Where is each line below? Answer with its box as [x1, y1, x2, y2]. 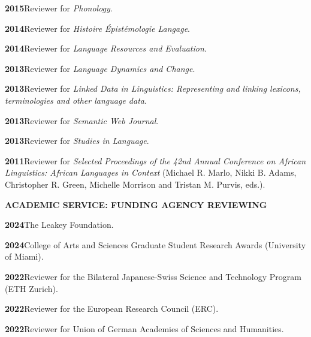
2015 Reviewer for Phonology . [5, 2, 113, 14]
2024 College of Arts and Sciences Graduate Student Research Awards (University [5, 238, 306, 251]
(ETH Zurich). [5, 282, 58, 294]
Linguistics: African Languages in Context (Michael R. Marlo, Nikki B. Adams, [5, 166, 297, 179]
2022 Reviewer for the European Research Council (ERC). [5, 302, 219, 315]
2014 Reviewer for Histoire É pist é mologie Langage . [5, 22, 190, 34]
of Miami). [5, 250, 44, 263]
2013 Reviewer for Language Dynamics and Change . [5, 62, 195, 74]
